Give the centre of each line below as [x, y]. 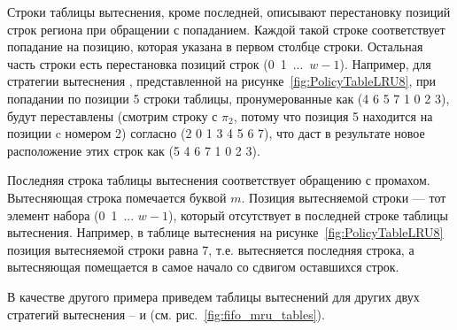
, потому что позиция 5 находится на [333, 115]
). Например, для [385, 63]
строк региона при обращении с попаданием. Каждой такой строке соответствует [226, 29]
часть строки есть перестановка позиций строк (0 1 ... [155, 63]
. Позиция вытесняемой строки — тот [344, 197]
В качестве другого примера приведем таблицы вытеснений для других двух [213, 296]
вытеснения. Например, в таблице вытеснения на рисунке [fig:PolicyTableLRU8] [225, 232]
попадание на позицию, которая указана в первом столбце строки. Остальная [215, 46]
